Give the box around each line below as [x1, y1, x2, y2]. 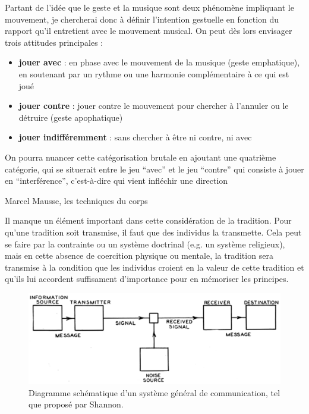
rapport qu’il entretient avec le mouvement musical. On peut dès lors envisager [5, 24, 292, 37]
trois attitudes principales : [5, 36, 103, 48]
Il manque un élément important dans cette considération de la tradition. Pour [5, 214, 292, 227]
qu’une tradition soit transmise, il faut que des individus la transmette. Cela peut [5, 225, 302, 238]
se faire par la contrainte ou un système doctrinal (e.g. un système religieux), [5, 237, 285, 250]
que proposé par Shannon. [29, 398, 124, 410]
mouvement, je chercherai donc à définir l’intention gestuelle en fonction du [5, 12, 279, 25]
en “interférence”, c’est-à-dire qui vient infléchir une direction [5, 174, 228, 187]
